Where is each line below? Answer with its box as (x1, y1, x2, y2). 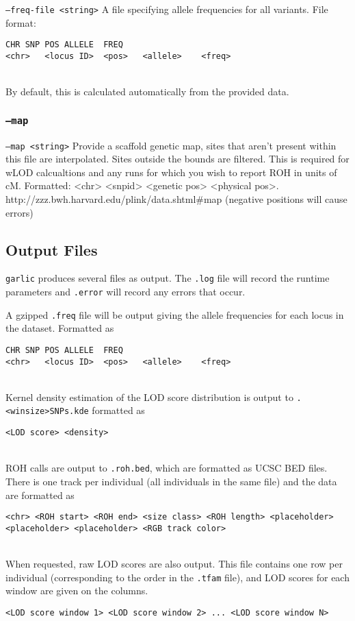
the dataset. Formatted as (5, 321, 114, 335)
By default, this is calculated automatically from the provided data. (5, 84, 289, 99)
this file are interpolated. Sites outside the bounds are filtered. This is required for (5, 151, 350, 166)
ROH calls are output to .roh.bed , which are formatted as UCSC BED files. (5, 461, 328, 475)
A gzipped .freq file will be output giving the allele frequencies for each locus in (5, 307, 344, 321)
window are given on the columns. (5, 583, 148, 598)
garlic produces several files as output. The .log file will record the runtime (5, 271, 330, 285)
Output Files (5, 239, 98, 260)
